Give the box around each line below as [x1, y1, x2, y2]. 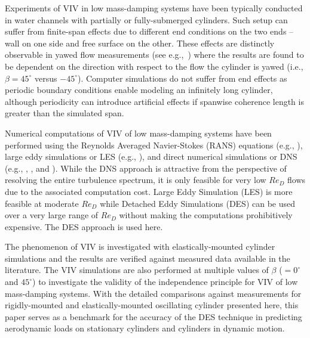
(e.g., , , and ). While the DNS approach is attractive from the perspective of [5, 162, 287, 174]
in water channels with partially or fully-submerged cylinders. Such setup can [5, 13, 288, 26]
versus [35, 72, 57, 84]
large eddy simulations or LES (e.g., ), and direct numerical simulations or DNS [5, 150, 297, 163]
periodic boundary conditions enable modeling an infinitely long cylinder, [5, 83, 273, 96]
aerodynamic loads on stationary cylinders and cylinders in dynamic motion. [5, 322, 285, 334]
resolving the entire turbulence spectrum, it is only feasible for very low [5, 173, 266, 186]
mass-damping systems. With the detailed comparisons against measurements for [5, 287, 302, 299]
